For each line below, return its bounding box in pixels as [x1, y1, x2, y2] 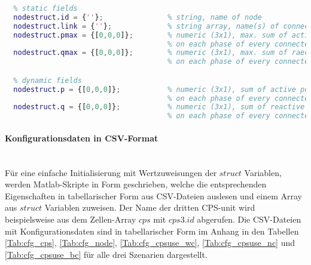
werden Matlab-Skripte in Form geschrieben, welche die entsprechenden [5, 178, 267, 190]
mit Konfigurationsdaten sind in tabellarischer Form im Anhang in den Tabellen [5, 224, 299, 237]
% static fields [13, 4, 78, 13]
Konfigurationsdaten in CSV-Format [5, 131, 158, 144]
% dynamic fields [13, 76, 82, 85]
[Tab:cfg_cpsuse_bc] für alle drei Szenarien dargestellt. [5, 248, 208, 260]
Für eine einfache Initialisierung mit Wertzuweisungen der [5, 166, 217, 178]
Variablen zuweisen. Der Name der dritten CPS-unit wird [44, 201, 255, 214]
